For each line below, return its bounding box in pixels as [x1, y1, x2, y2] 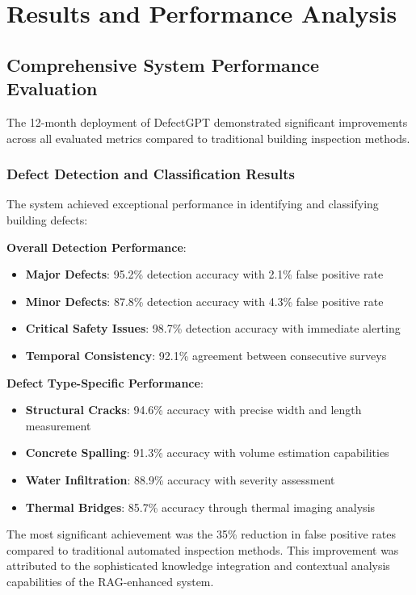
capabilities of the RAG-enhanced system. [6, 572, 214, 589]
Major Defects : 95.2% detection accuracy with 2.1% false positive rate [25, 266, 384, 283]
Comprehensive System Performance [6, 52, 320, 77]
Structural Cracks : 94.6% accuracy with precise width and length [25, 401, 362, 418]
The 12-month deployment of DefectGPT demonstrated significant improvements [6, 113, 408, 130]
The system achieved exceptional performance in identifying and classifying [6, 195, 379, 212]
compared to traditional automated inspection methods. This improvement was [6, 541, 399, 558]
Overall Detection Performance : [6, 238, 187, 255]
